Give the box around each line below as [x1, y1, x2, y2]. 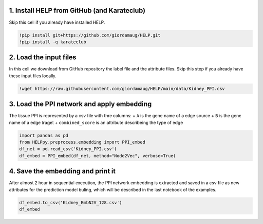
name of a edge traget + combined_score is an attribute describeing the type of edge [9, 120, 183, 125]
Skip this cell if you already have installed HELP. [9, 19, 105, 25]
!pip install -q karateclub [19, 39, 86, 45]
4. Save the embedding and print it [9, 167, 116, 175]
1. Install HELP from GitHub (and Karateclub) [9, 6, 146, 15]
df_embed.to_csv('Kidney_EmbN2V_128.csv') [19, 200, 122, 205]
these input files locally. [9, 73, 56, 79]
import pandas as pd [19, 133, 68, 138]
